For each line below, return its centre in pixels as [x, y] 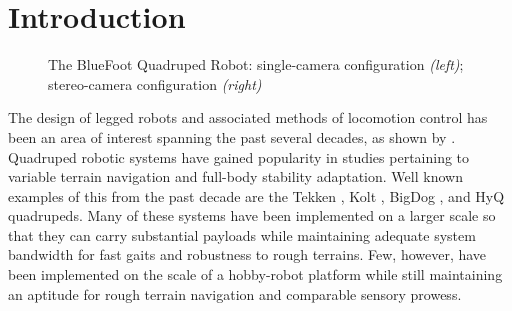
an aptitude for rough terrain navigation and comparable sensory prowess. [235, 293]
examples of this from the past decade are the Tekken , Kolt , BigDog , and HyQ [256, 195]
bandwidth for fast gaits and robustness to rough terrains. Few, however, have [247, 254]
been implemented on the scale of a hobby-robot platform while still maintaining [255, 274]
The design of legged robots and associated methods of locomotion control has [248, 117]
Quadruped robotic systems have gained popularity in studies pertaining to [239, 156]
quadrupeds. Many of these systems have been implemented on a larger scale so [252, 215]
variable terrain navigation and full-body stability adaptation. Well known [235, 176]
